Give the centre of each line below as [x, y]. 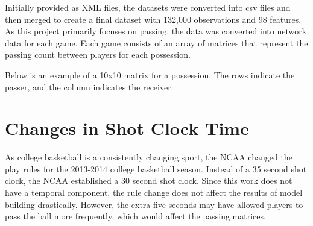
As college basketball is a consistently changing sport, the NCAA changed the [149, 157]
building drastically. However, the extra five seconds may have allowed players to [154, 204]
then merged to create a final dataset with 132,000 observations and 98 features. [153, 19]
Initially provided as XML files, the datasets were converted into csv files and [148, 7]
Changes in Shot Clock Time [127, 128]
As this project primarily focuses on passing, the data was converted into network [156, 31]
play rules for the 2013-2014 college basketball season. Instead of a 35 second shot [156, 168]
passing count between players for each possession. [98, 55]
